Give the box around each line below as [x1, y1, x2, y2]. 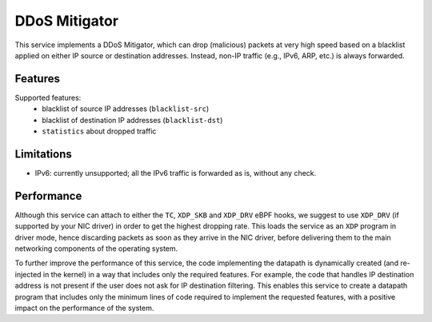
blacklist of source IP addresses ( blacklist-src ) [42, 104, 210, 113]
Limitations [14, 147, 72, 161]
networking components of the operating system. [14, 244, 178, 253]
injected [14, 269, 42, 279]
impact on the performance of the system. [14, 303, 154, 312]
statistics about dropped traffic [42, 126, 157, 136]
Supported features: [14, 93, 82, 102]
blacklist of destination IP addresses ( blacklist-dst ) [42, 115, 223, 125]
